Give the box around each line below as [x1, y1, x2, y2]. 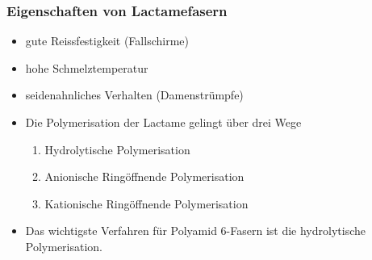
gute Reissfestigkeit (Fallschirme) [25, 32, 189, 49]
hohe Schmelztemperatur [25, 59, 148, 76]
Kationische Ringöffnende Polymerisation [44, 195, 249, 212]
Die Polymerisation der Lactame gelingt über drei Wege [25, 114, 302, 130]
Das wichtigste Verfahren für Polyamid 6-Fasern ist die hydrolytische [25, 222, 366, 239]
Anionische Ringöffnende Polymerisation [44, 168, 245, 185]
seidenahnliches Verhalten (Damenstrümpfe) [25, 86, 244, 103]
